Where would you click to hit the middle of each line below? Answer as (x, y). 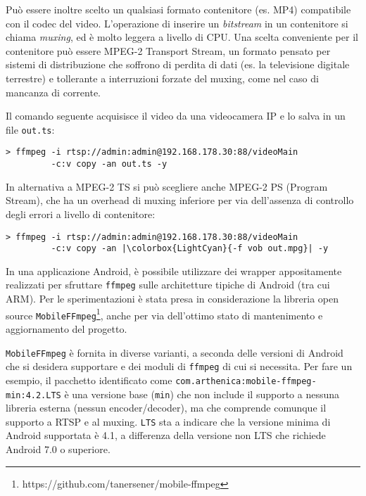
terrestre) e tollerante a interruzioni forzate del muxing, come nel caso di (162, 78)
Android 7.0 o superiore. (58, 449)
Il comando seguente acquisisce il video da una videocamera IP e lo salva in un (176, 116)
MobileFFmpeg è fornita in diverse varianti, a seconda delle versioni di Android (175, 352)
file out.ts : (30, 129)
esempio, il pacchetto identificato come (89, 380)
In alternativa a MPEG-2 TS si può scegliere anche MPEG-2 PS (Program (167, 186)
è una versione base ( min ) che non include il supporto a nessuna (202, 394)
